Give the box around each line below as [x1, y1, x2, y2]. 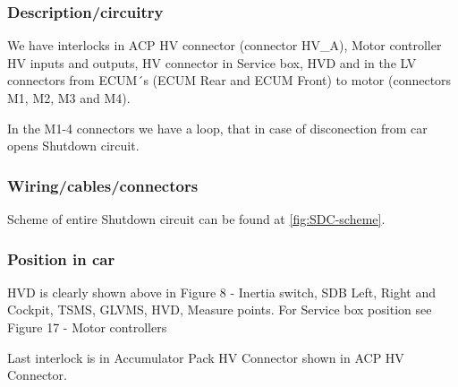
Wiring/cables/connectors [7, 174, 199, 196]
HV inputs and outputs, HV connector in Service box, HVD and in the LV [7, 53, 417, 72]
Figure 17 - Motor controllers [7, 318, 167, 336]
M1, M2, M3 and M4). [7, 89, 131, 107]
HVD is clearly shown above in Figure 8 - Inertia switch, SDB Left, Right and [7, 282, 437, 301]
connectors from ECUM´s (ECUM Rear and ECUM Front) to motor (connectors [7, 71, 452, 90]
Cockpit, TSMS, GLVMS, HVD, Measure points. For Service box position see [7, 300, 432, 319]
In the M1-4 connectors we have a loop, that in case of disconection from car [7, 118, 428, 137]
